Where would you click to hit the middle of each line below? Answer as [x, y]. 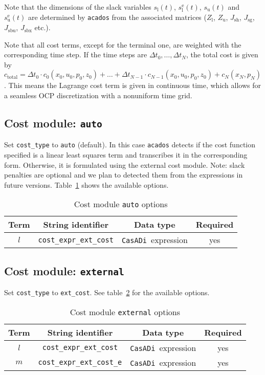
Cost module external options [125, 312]
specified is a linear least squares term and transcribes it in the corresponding [126, 155]
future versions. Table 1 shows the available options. [86, 184]
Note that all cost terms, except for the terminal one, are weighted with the [123, 44]
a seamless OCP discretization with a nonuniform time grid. [98, 95]
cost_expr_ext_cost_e [80, 362]
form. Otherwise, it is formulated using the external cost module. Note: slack [125, 164]
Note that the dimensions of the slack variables [78, 7]
